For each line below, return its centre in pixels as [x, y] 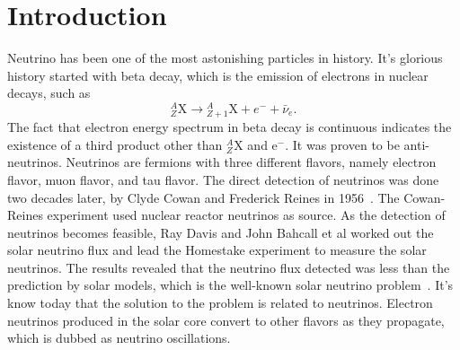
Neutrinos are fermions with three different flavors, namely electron [251, 162]
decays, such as [49, 93]
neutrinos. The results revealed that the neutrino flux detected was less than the [229, 267]
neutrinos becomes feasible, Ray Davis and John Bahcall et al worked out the [221, 232]
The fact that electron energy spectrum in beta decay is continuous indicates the [230, 127]
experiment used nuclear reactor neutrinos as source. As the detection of [246, 215]
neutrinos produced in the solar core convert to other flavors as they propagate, [226, 320]
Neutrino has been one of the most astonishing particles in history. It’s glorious [225, 58]
